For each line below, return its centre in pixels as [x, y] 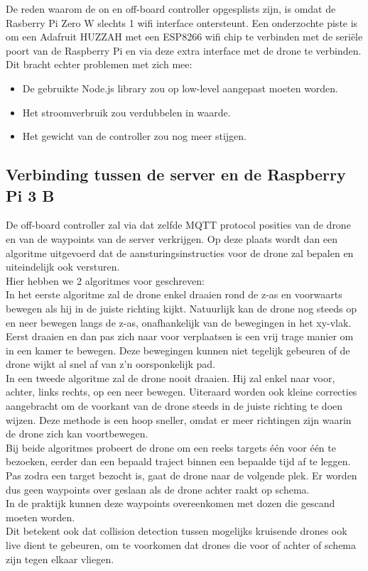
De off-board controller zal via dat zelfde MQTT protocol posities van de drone [178, 225]
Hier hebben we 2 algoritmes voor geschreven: [105, 280]
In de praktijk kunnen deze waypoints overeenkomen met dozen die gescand [171, 503]
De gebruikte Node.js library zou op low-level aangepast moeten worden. [180, 88]
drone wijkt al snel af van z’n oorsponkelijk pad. [111, 364]
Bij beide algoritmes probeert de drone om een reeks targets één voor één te [171, 447]
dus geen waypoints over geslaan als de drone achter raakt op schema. [158, 489]
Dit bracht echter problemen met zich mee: [99, 64]
